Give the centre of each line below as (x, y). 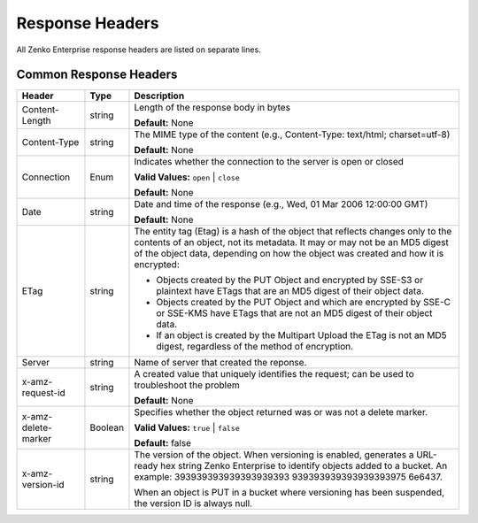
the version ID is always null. (193, 504)
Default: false (163, 443)
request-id (43, 393)
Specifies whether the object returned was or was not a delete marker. (281, 412)
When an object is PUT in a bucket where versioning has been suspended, (289, 493)
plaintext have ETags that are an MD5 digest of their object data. (290, 291)
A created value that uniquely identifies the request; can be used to (274, 374)
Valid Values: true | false (187, 427)
